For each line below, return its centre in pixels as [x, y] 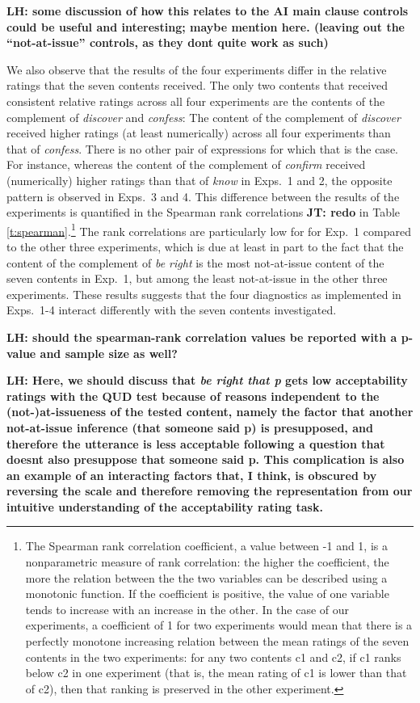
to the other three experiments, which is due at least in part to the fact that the [205, 246]
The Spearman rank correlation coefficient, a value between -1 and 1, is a [206, 546]
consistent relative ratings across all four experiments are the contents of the [196, 101]
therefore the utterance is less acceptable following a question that [196, 443]
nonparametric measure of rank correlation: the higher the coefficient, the [207, 562]
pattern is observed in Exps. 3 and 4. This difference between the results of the [203, 196]
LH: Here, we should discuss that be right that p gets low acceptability [207, 380]
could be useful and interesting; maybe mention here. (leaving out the [206, 26]
